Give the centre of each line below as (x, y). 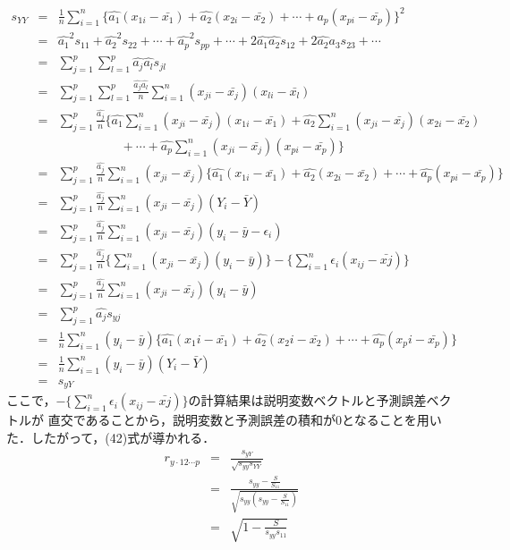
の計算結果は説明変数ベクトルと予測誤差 (307, 400)
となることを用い (392, 420)
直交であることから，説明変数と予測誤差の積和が (192, 420)
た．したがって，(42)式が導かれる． (111, 437)
